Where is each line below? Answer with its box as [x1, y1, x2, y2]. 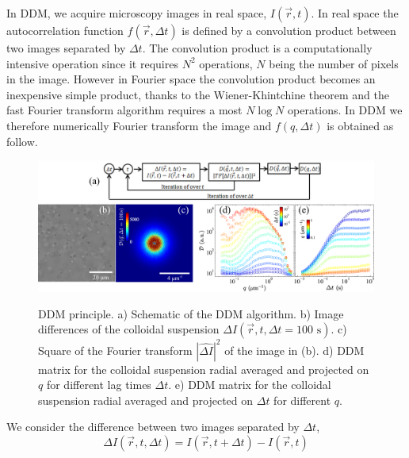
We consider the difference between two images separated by [6, 418, 300, 435]
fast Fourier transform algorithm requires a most [6, 102, 243, 118]
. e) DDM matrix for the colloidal [168, 376, 331, 393]
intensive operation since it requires [6, 55, 178, 71]
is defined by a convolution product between [182, 22, 396, 38]
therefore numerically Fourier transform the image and [6, 117, 272, 133]
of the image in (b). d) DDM [224, 341, 365, 358]
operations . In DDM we [288, 102, 403, 118]
